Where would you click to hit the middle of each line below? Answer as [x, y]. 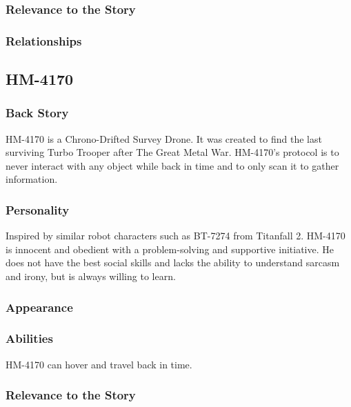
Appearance [39, 307]
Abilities [29, 338]
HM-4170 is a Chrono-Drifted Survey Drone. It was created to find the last [164, 138]
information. [32, 179]
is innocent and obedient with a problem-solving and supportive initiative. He [170, 249]
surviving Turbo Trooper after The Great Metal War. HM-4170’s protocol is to [172, 152]
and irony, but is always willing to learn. [91, 276]
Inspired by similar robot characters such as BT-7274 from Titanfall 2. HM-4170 [175, 236]
